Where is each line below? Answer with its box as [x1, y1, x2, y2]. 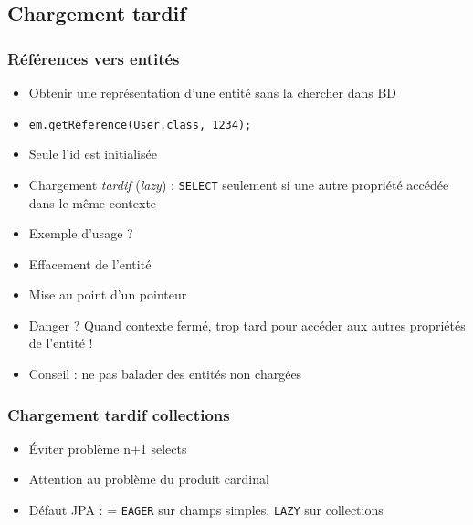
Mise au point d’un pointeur [28, 285, 187, 304]
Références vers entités [7, 47, 180, 69]
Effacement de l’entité [28, 254, 152, 273]
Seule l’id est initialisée [28, 144, 157, 163]
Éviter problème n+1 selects [28, 438, 187, 457]
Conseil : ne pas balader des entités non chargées [28, 364, 302, 383]
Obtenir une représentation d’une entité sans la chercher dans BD [28, 83, 397, 101]
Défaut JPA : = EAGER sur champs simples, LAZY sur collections [28, 500, 384, 520]
